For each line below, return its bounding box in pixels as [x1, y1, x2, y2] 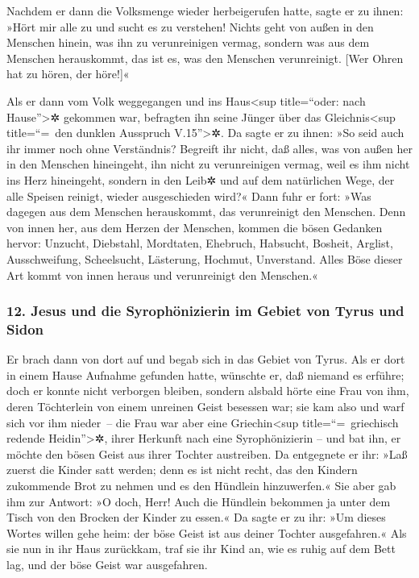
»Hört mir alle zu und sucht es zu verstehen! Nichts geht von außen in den [6, 18, 374, 35]
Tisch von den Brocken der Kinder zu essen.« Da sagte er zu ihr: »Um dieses [6, 509, 386, 526]
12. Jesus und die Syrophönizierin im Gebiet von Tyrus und [6, 301, 404, 321]
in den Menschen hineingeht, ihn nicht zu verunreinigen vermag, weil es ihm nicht [6, 156, 410, 173]
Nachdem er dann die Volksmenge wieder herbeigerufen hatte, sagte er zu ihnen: [6, 2, 404, 19]
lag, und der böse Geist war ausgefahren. [6, 555, 208, 572]
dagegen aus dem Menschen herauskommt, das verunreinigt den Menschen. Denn [6, 203, 406, 220]
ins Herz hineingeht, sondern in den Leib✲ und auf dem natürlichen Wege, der [6, 171, 395, 188]
